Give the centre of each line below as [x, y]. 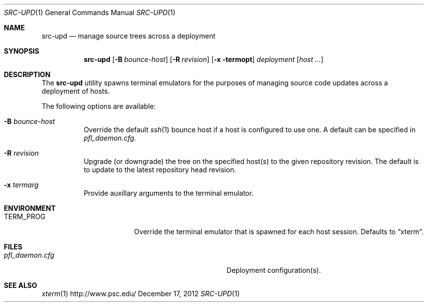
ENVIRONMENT [30, 208]
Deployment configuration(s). [274, 270]
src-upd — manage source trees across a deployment [128, 36]
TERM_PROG [25, 216]
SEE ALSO [21, 285]
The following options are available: [99, 106]
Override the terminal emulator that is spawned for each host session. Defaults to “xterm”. [279, 232]
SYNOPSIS [22, 51]
